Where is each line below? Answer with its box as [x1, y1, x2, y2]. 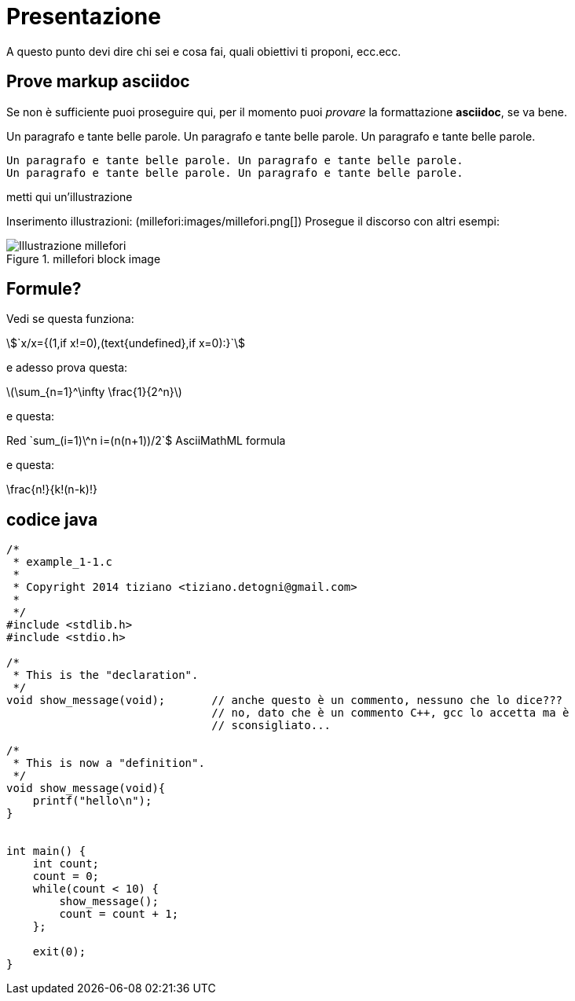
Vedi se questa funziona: [6, 312, 134, 326]
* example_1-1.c [13, 555, 112, 569]
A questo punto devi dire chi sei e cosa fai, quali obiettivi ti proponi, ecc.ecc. [6, 44, 401, 58]
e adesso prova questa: [6, 361, 128, 375]
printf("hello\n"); [32, 794, 152, 808]
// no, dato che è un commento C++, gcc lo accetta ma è [211, 706, 570, 720]
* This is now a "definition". [13, 757, 205, 770]
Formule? [6, 279, 82, 299]
